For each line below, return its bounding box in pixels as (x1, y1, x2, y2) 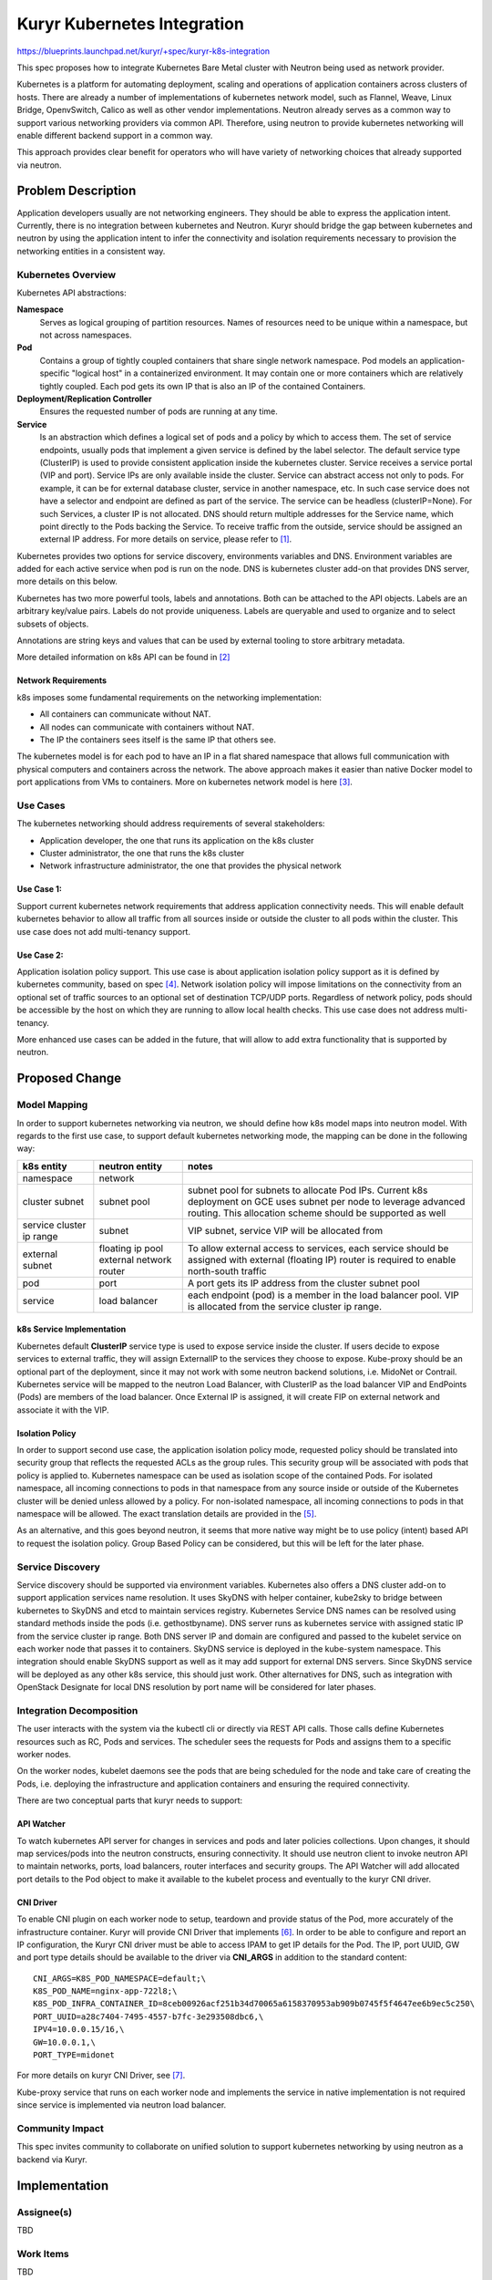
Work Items (16, 2247, 69, 2260)
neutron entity (98, 1159, 163, 1172)
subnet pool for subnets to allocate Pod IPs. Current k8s (187, 1184, 428, 1197)
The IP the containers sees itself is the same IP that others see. (39, 734, 277, 745)
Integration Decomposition (16, 1704, 138, 1716)
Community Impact (16, 2121, 104, 2134)
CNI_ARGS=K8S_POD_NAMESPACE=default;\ (33, 1973, 207, 1984)
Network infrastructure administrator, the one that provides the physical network (39, 860, 342, 871)
